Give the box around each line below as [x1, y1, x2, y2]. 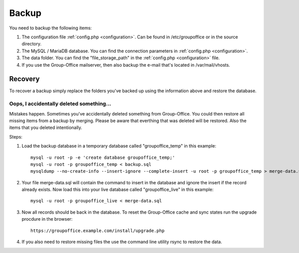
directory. [21, 41, 42, 47]
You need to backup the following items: [9, 25, 92, 31]
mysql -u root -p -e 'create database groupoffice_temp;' [30, 154, 175, 160]
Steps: [9, 133, 22, 139]
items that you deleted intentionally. [9, 125, 82, 130]
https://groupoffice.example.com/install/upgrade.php [30, 228, 164, 234]
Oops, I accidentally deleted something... [9, 100, 112, 107]
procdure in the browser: [21, 216, 73, 222]
